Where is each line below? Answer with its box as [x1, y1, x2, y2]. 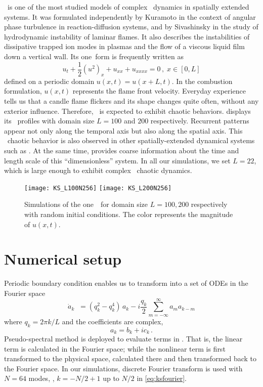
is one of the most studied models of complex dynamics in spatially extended [7, 2, 249, 12]
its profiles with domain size [4, 115, 95, 126]
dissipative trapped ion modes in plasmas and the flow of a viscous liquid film [4, 41, 245, 52]
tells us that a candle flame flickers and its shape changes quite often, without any [4, 96, 259, 106]
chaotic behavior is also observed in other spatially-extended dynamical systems [7, 135, 255, 146]
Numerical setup [4, 248, 122, 269]
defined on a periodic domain [4, 75, 95, 86]
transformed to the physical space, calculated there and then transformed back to [4, 353, 257, 364]
